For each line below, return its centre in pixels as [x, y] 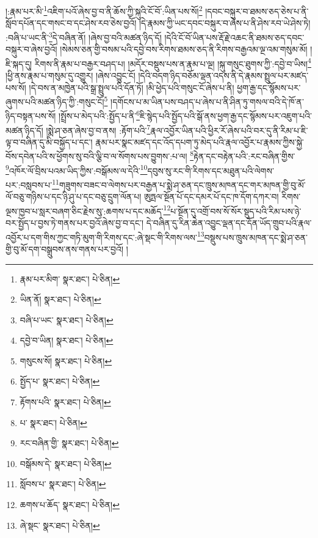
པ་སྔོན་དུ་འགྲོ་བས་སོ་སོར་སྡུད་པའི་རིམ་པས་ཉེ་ [236, 211]
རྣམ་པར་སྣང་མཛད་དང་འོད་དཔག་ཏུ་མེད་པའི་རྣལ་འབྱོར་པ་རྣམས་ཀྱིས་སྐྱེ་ [200, 142]
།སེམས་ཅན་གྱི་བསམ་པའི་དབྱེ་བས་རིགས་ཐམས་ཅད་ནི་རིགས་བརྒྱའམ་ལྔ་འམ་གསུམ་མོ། [184, 49]
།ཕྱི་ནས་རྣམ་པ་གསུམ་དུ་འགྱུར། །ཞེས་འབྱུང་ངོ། [70, 75]
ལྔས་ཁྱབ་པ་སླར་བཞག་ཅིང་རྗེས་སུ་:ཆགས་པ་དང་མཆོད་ [85, 211]
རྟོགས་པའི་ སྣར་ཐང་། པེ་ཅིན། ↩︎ [65, 402]
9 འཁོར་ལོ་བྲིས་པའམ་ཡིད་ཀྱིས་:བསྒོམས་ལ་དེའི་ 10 [77, 169]
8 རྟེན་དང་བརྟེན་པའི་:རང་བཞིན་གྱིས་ [243, 155]
